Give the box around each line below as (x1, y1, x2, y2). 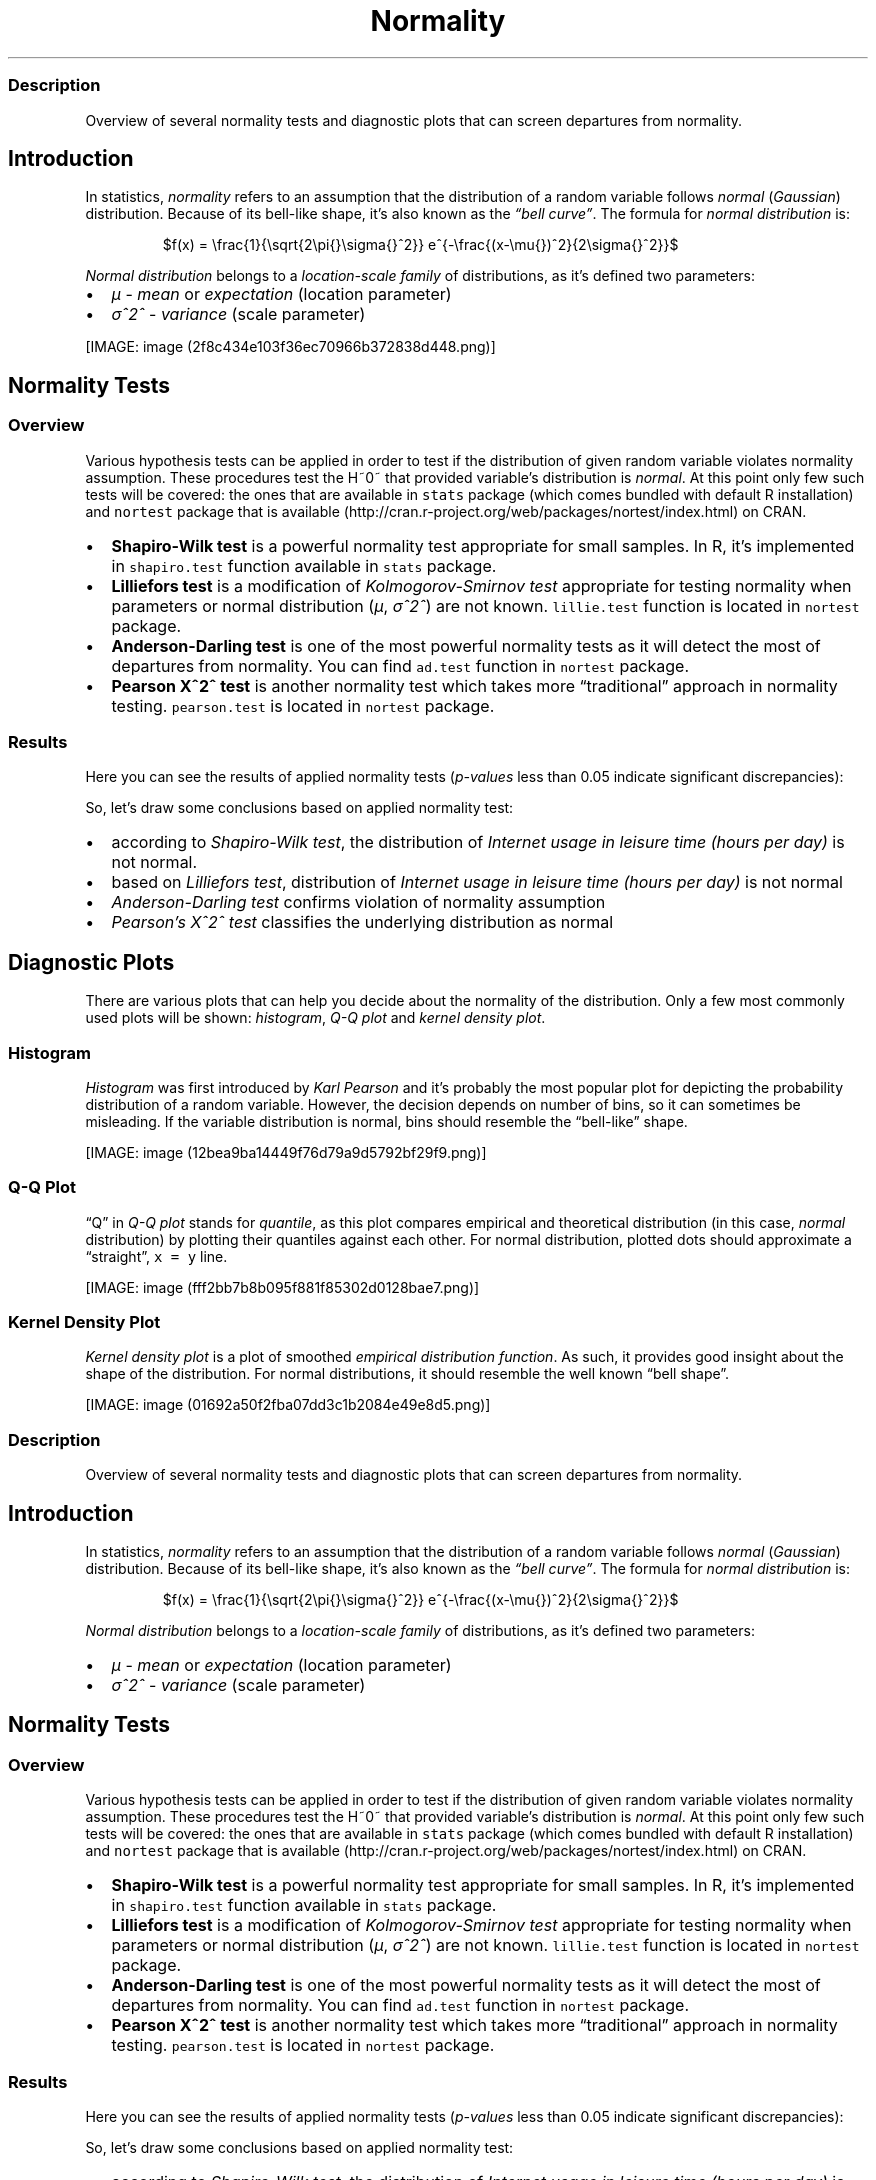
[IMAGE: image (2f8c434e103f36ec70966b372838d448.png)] (85, 338, 496, 356)
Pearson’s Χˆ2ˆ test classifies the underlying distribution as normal (111, 912, 614, 933)
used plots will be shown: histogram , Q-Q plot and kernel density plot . (85, 1009, 546, 1027)
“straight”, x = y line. (85, 1247, 228, 1265)
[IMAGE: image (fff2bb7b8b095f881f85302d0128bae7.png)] (85, 1278, 480, 1296)
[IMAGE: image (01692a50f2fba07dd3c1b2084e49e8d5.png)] (85, 1396, 491, 1414)
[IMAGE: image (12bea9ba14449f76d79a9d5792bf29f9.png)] (85, 1143, 487, 1161)
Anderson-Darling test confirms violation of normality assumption (111, 892, 606, 913)
